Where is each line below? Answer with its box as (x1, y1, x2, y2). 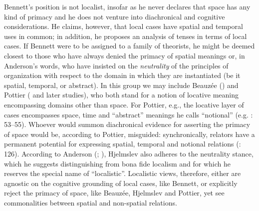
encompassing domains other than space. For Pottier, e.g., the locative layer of (4, 99, 244, 109)
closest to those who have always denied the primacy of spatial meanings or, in (4, 50, 245, 60)
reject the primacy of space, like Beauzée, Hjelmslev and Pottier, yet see (4, 187, 225, 198)
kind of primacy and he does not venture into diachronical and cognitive (4, 11, 225, 21)
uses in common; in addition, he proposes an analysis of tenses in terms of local (4, 30, 247, 41)
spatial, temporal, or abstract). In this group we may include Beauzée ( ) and (4, 79, 239, 90)
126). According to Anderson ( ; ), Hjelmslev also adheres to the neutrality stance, (4, 148, 254, 158)
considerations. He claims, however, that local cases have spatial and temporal (4, 21, 243, 31)
